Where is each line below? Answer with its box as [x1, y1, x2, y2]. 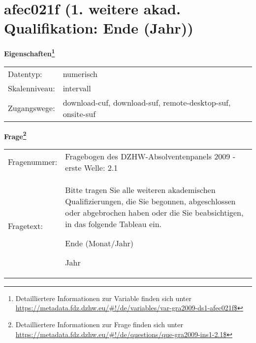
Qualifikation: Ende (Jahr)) [4, 18, 193, 38]
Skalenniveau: [8, 82, 55, 94]
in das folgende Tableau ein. [65, 218, 161, 229]
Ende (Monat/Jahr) [65, 237, 134, 249]
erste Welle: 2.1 [65, 161, 118, 173]
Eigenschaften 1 [4, 47, 55, 58]
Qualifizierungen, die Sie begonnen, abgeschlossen [65, 195, 236, 207]
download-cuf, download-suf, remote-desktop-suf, [63, 96, 231, 108]
